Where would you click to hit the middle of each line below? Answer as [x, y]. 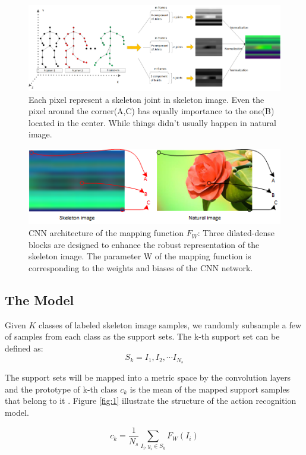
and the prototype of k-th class [61, 389]
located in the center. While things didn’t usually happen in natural [152, 122]
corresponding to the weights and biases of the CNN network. [141, 267]
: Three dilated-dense [236, 233]
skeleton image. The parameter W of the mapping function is [140, 256]
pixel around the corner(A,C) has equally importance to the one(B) [152, 111]
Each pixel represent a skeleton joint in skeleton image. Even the [146, 99]
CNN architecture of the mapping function [106, 233]
